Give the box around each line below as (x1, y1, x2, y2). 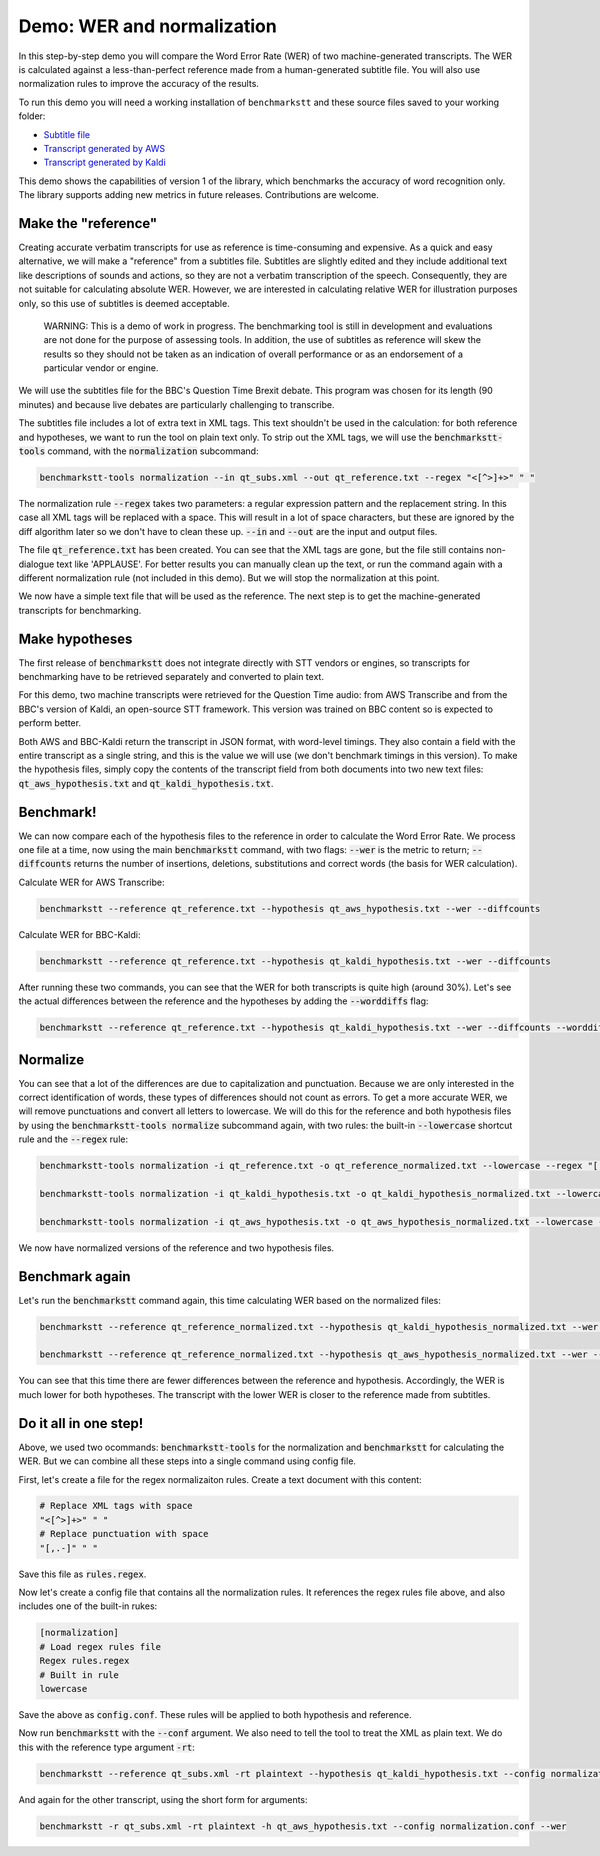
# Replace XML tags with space (39, 1500, 194, 1512)
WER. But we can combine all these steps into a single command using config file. (18, 1455, 357, 1467)
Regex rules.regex (39, 1655, 130, 1667)
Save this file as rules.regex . (18, 1568, 147, 1580)
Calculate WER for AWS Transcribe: (18, 876, 165, 888)
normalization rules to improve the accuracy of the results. (18, 78, 260, 90)
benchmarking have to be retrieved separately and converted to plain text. (18, 671, 325, 683)
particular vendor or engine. (43, 362, 159, 374)
